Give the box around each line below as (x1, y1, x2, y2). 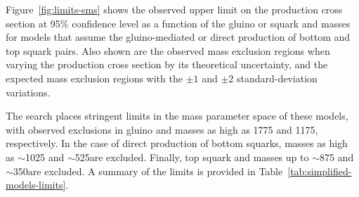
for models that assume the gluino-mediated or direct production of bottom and (6, 30, 351, 44)
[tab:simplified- (287, 163, 352, 178)
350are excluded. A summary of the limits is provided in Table (13, 163, 283, 178)
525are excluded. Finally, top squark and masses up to (74, 149, 309, 164)
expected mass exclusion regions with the (6, 70, 183, 85)
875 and (319, 149, 354, 164)
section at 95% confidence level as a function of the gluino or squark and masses (6, 15, 351, 30)
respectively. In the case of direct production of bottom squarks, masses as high (6, 136, 348, 151)
